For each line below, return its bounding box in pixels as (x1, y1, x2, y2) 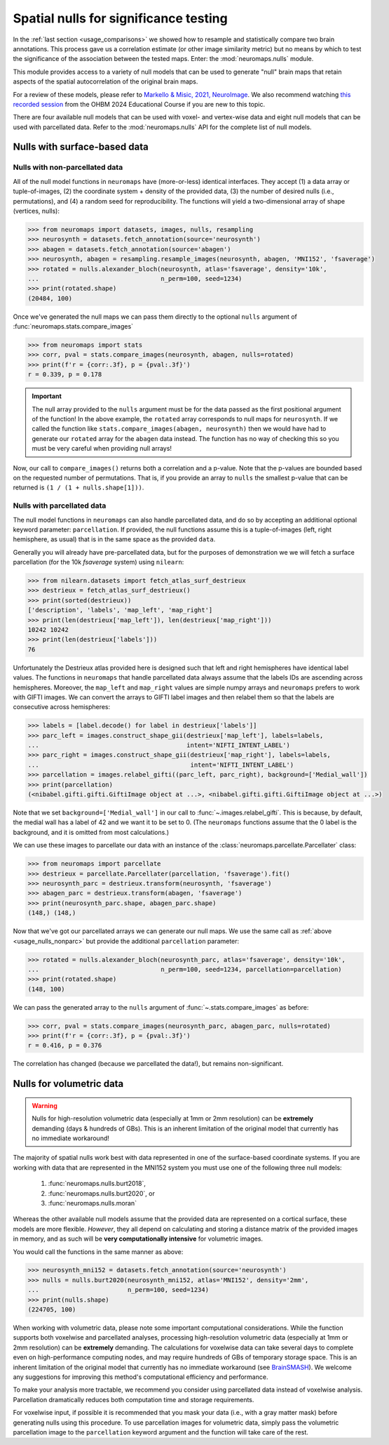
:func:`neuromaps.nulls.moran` (48, 1199, 137, 1207)
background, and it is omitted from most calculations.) (13, 828, 170, 836)
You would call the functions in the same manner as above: (13, 1247, 184, 1256)
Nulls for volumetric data (13, 1078, 124, 1090)
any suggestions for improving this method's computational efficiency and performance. (13, 1373, 268, 1381)
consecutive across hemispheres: (13, 703, 111, 711)
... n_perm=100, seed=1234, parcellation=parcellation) (27, 965, 343, 973)
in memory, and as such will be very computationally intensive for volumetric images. (13, 1234, 263, 1243)
